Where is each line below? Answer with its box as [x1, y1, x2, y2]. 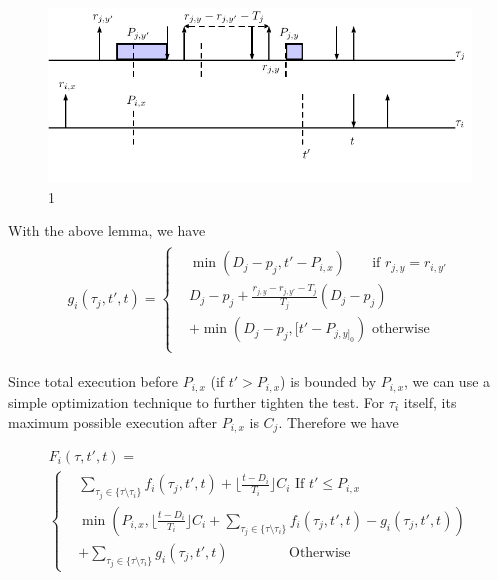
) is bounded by [280, 371, 377, 392]
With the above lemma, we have [8, 220, 206, 241]
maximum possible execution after [8, 411, 218, 432]
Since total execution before [8, 371, 178, 392]
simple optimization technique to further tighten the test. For [8, 391, 385, 412]
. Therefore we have [278, 411, 399, 432]
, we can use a [404, 371, 491, 392]
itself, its [403, 391, 457, 412]
